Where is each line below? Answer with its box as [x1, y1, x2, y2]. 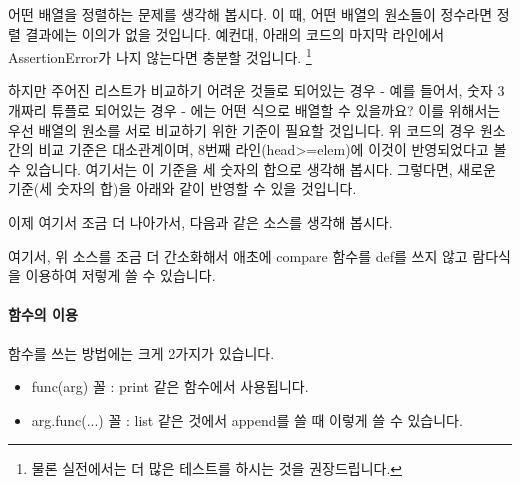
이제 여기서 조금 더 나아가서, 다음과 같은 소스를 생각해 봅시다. [8, 212, 393, 232]
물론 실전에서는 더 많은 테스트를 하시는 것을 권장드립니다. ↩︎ [31, 458, 403, 479]
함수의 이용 [8, 304, 78, 325]
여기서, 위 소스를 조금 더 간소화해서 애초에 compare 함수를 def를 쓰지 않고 [8, 245, 468, 266]
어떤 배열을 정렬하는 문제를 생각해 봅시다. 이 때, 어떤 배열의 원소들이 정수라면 [8, 4, 493, 24]
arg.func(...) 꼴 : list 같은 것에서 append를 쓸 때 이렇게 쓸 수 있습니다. [31, 409, 463, 430]
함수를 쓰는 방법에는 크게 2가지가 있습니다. [8, 342, 275, 363]
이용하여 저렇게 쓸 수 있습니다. [25, 265, 216, 286]
